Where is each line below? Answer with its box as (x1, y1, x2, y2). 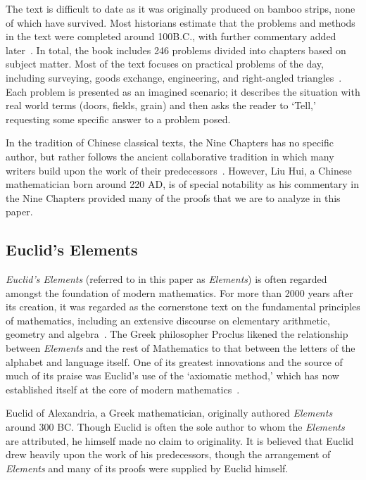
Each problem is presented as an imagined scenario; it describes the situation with (6, 84, 360, 99)
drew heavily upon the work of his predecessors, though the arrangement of (6, 447, 331, 462)
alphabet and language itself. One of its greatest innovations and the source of (6, 354, 343, 369)
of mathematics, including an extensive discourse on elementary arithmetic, (6, 312, 330, 327)
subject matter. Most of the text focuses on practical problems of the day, (6, 56, 324, 71)
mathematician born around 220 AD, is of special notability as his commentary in (6, 177, 359, 191)
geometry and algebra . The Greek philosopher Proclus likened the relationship (6, 327, 348, 341)
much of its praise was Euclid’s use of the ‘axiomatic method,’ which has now (6, 368, 339, 383)
